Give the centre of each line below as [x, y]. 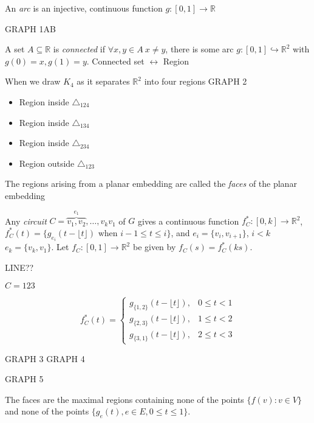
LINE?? [19, 267]
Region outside [47, 163]
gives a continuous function [188, 221]
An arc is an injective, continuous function [84, 8]
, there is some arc [200, 49]
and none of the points [47, 411]
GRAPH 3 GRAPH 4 [45, 358]
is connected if [79, 49]
